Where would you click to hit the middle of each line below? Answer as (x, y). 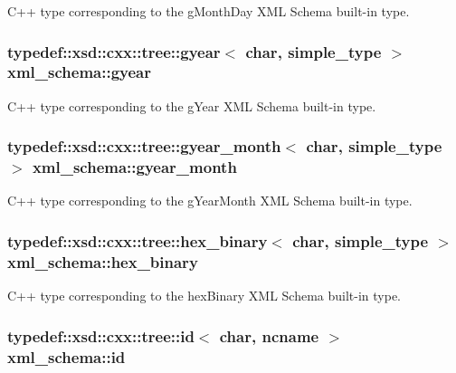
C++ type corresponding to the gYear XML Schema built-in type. (192, 105)
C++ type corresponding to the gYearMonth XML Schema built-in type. (210, 201)
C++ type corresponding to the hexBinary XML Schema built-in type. (204, 296)
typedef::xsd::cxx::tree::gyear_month (144, 146)
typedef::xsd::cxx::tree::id (101, 335)
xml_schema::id (66, 356)
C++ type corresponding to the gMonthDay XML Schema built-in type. (209, 11)
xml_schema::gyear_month (134, 167)
